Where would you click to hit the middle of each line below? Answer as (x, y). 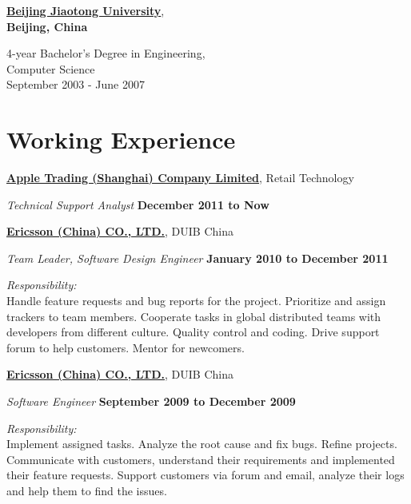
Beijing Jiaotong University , (86, 10)
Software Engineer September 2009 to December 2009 (151, 401)
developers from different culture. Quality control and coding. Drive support (193, 332)
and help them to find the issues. (87, 490)
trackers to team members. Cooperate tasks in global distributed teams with (194, 316)
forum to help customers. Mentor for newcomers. (126, 347)
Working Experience (121, 139)
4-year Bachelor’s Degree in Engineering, (106, 53)
